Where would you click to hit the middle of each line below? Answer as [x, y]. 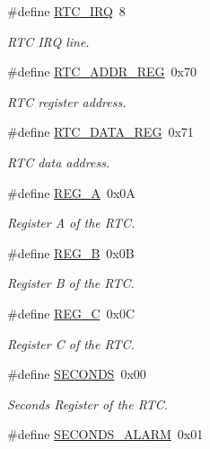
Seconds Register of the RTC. [88, 404]
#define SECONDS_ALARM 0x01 [105, 434]
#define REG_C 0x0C [71, 313]
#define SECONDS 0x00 [77, 374]
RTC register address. [67, 101]
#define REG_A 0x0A [71, 192]
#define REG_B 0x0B [71, 252]
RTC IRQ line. [48, 41]
